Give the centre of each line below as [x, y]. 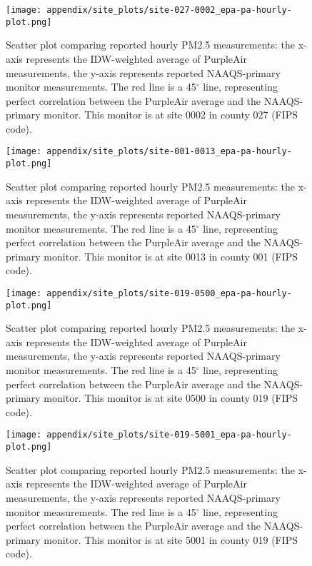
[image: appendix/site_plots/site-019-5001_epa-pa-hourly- [149, 435]
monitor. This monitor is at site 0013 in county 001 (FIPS [171, 256]
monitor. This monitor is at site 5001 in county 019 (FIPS [171, 539]
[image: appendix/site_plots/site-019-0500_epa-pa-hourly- [149, 293]
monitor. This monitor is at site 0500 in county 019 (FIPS [171, 398]
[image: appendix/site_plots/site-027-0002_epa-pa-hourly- [149, 10]
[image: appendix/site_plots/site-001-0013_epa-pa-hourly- [149, 152]
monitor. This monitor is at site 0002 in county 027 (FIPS [171, 115]
